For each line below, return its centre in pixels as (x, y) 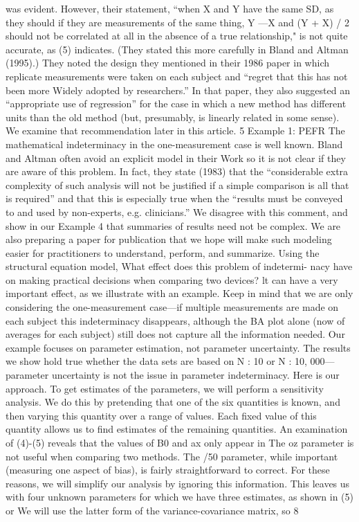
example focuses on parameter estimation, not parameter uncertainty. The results (178, 347)
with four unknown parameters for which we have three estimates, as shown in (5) (179, 497)
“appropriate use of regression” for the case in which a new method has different (176, 103)
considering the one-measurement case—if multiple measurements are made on (172, 307)
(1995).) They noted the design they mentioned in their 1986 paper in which (168, 63)
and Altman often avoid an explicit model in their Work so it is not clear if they (176, 157)
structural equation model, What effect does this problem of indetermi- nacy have (179, 266)
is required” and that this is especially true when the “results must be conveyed (174, 198)
